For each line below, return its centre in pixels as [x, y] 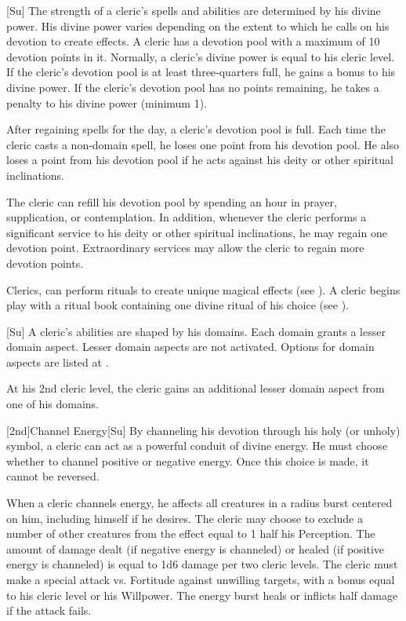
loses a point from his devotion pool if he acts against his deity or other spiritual [200, 160]
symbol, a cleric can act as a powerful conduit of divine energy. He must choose [197, 446]
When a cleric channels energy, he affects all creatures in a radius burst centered [199, 503]
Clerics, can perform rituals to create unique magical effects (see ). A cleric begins [203, 289]
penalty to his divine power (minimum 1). [107, 102]
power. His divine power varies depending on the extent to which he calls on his [198, 26]
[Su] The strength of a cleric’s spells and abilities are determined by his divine [194, 10]
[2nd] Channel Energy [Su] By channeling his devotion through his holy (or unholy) [203, 430]
